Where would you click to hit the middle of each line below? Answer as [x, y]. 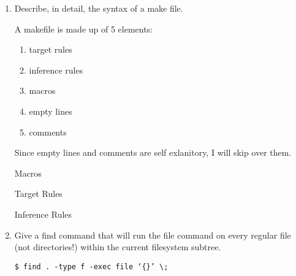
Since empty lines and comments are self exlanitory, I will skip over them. [153, 152]
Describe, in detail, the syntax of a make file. [99, 8]
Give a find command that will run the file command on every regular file [153, 235]
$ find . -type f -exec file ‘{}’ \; [91, 266]
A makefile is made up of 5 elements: [84, 29]
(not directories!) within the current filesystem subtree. [118, 247]
